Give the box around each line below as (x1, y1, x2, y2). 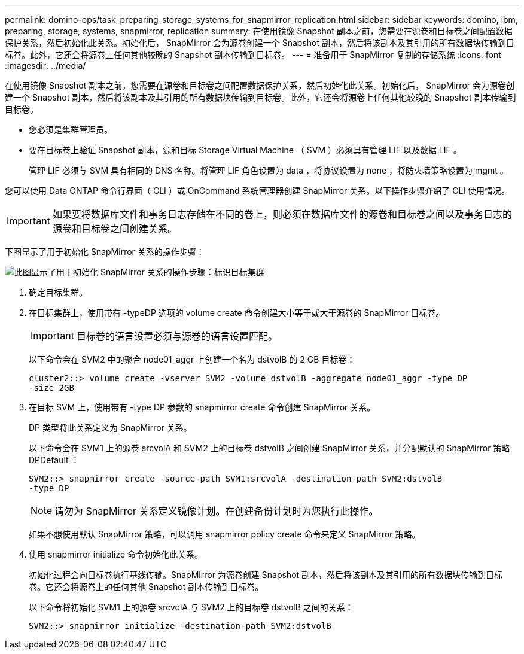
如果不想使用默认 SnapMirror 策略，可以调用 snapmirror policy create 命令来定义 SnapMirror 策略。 (29, 529, 421, 539)
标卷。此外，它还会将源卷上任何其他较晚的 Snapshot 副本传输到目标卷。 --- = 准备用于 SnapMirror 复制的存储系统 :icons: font (5, 50, 501, 60)
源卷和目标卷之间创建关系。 (52, 223, 177, 235)
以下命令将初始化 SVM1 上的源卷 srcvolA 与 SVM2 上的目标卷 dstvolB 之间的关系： (29, 602, 354, 612)
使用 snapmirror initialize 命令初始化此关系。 (29, 549, 203, 559)
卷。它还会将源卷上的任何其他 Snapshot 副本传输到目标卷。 (29, 582, 264, 592)
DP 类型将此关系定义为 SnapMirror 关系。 (29, 422, 192, 433)
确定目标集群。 (29, 287, 87, 297)
